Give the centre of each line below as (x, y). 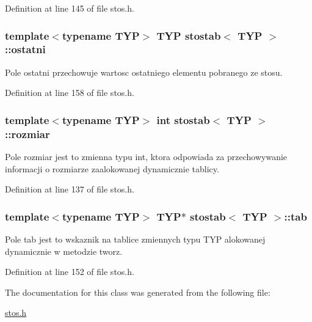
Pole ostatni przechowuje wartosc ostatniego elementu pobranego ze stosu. (144, 72)
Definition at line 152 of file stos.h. (70, 272)
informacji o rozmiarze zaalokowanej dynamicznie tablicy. (112, 168)
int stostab (183, 119)
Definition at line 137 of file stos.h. (70, 189)
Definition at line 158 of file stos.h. (70, 93)
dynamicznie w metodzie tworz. (64, 251)
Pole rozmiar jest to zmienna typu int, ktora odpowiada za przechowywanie (146, 157)
